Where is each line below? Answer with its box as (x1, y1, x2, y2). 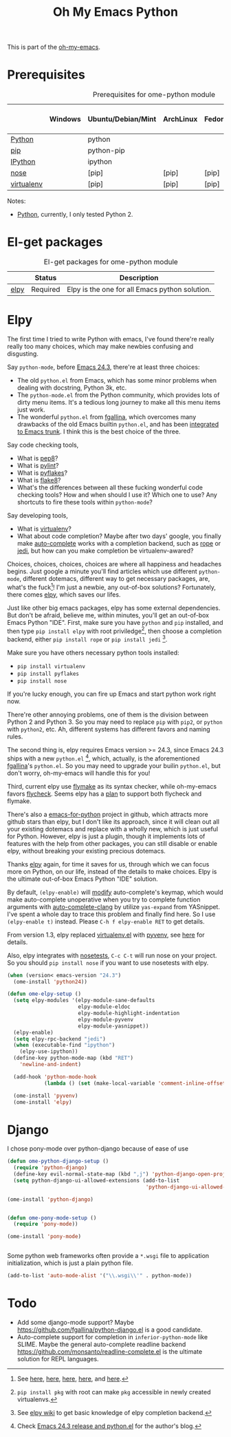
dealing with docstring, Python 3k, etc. (16, 383, 127, 392)
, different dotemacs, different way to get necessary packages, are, (19, 575, 210, 582)
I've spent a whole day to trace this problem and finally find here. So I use (7, 910, 216, 918)
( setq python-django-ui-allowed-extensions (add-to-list (13, 1177, 180, 1184)
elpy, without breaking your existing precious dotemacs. (7, 847, 166, 855)
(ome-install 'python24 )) (13, 978, 88, 985)
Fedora (203, 114, 228, 124)
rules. (7, 732, 23, 741)
